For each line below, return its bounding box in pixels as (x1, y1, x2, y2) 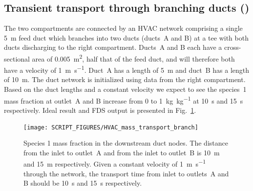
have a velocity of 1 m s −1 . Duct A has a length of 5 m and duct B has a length (4, 64, 250, 75)
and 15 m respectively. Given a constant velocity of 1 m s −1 (23, 157, 206, 169)
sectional (4, 53, 30, 64)
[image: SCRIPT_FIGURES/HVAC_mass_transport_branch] (23, 124, 198, 131)
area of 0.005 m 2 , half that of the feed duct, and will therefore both (32, 52, 235, 64)
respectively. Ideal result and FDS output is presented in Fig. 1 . (4, 105, 196, 115)
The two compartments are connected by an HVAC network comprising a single (4, 23, 243, 33)
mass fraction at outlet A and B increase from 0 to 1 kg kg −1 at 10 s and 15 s (4, 94, 243, 106)
